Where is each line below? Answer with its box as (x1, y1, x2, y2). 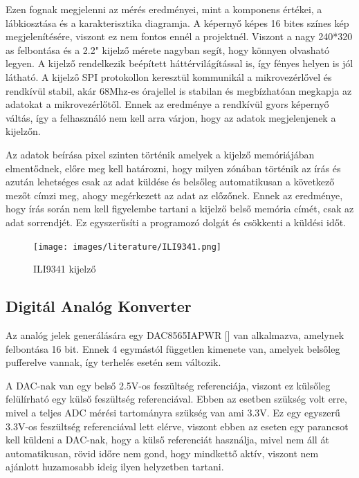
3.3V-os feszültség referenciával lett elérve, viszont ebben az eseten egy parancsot (6, 419, 349, 433)
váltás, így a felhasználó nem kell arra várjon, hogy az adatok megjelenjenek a (6, 110, 336, 125)
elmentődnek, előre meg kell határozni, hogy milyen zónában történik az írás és (6, 160, 341, 175)
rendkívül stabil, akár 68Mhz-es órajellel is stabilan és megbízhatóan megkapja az (6, 83, 352, 98)
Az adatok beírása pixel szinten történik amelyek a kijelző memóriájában (6, 147, 315, 161)
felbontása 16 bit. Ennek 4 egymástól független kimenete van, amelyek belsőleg (6, 341, 340, 356)
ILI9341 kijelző (33, 261, 96, 276)
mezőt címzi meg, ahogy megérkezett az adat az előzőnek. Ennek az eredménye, (6, 187, 343, 202)
